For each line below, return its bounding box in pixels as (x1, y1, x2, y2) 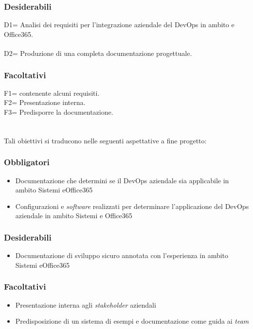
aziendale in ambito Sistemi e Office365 (15, 210, 132, 221)
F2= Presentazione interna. (4, 97, 86, 107)
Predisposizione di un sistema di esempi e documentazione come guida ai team (15, 316, 249, 326)
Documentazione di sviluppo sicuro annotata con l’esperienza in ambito (15, 250, 229, 260)
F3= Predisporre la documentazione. (4, 107, 113, 117)
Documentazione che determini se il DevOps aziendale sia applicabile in (15, 175, 229, 185)
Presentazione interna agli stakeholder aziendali (15, 299, 156, 310)
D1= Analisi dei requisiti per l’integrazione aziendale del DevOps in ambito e (4, 19, 235, 30)
